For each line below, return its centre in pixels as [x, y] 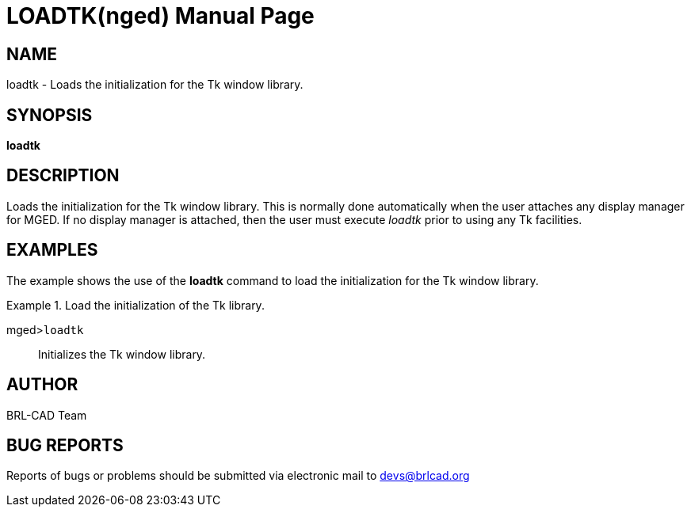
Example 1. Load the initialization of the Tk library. [136, 305]
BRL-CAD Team [47, 415]
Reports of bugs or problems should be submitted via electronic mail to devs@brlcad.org [238, 476]
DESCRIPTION [63, 176]
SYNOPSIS [50, 115]
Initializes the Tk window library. [122, 354]
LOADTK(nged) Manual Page [160, 16]
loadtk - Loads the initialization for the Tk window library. [155, 85]
